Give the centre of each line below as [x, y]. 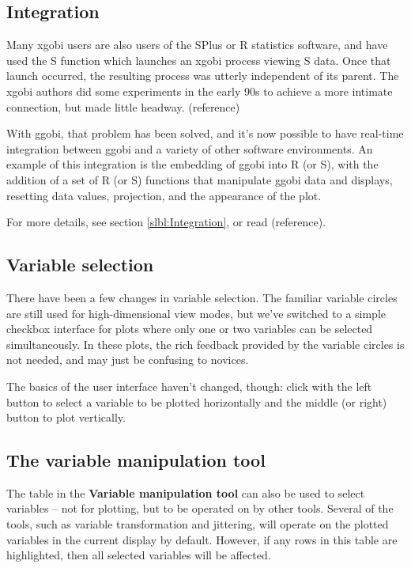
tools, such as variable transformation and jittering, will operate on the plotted [198, 524]
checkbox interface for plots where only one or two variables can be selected [190, 329]
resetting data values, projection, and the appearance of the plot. [164, 195]
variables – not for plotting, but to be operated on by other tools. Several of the [200, 508]
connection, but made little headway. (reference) [123, 106]
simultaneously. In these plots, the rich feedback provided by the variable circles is [205, 344]
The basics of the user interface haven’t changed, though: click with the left [189, 386]
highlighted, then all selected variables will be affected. [139, 555]
